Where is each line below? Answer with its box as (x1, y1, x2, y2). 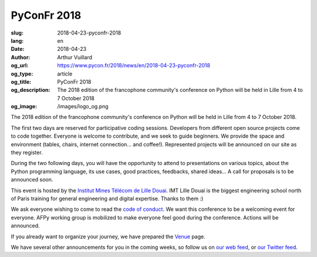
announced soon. (11, 176, 53, 183)
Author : (11, 53, 31, 61)
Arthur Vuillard (57, 53, 93, 61)
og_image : (11, 103, 38, 110)
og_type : (11, 70, 33, 77)
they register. (11, 149, 43, 156)
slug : (11, 29, 23, 36)
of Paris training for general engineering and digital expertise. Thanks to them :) (11, 195, 204, 202)
